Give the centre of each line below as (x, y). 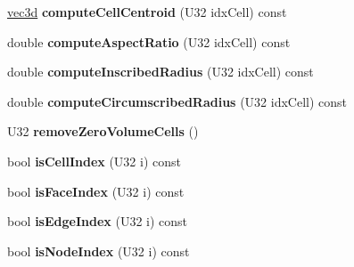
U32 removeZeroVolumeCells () (103, 131)
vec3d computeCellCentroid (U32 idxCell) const (147, 12)
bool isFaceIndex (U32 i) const (96, 191)
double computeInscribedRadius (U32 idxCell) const (161, 72)
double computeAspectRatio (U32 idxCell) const (149, 41)
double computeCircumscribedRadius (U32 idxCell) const (177, 101)
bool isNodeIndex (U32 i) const (99, 251)
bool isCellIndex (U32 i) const (94, 161)
